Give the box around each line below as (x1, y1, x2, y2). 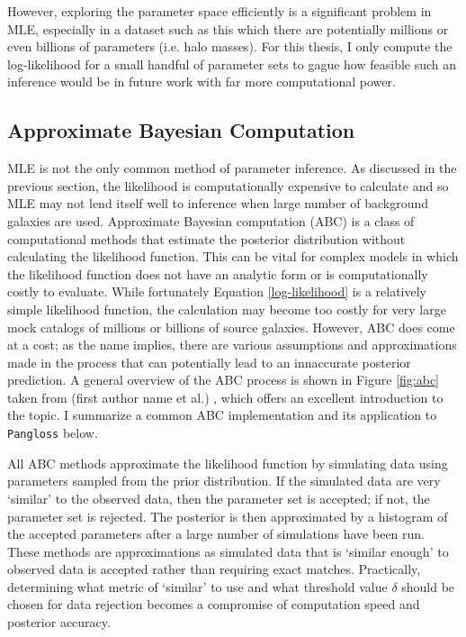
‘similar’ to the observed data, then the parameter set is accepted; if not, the (7, 488, 430, 507)
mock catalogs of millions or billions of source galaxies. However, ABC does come (7, 317, 455, 336)
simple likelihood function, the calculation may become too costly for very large (7, 299, 446, 318)
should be (401, 577, 455, 596)
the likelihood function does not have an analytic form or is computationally (7, 264, 428, 283)
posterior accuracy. (7, 613, 111, 632)
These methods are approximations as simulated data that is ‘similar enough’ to (7, 541, 449, 560)
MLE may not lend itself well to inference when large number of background (7, 194, 429, 213)
